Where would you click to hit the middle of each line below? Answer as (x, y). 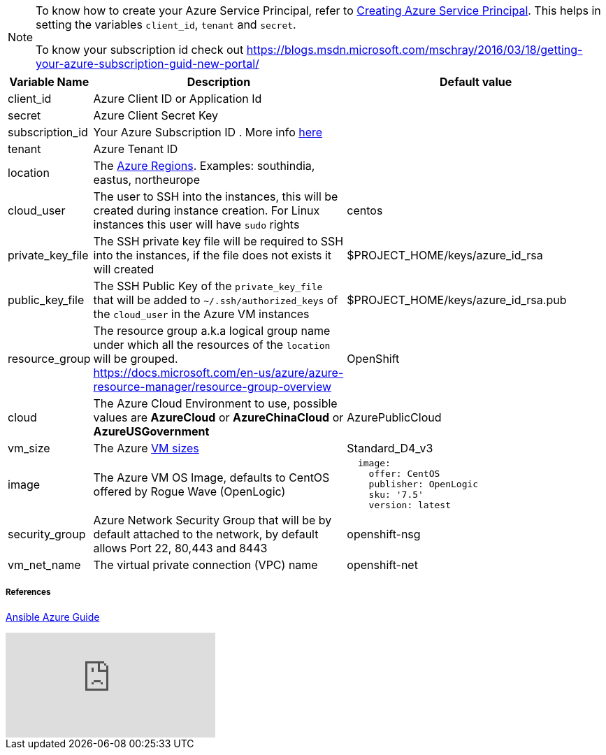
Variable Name (49, 82)
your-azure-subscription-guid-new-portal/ (147, 64)
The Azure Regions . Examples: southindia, (204, 166)
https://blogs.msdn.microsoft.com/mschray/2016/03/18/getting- (414, 50)
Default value (476, 82)
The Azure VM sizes (146, 448)
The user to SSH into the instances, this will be (216, 196)
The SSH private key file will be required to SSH (218, 241)
